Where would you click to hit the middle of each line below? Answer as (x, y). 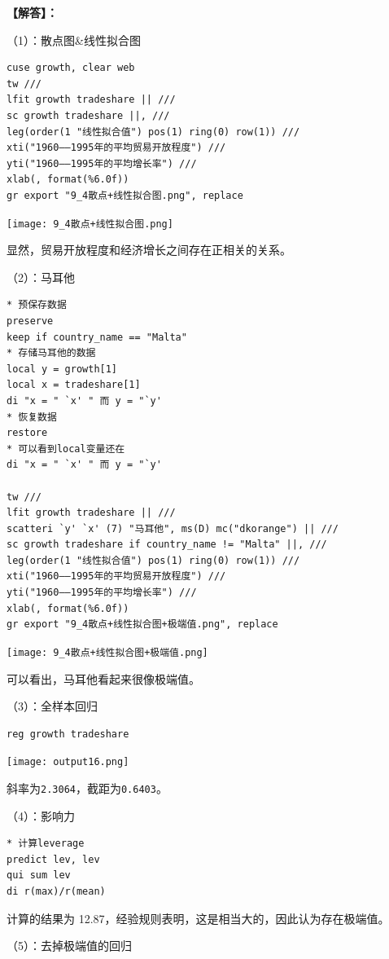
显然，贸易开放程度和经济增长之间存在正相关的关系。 (149, 250)
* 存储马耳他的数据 (51, 353)
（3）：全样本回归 (52, 706)
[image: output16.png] (68, 762)
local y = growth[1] (62, 369)
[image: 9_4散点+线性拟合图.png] (90, 224)
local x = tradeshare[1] (74, 385)
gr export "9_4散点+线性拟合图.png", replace (125, 195)
